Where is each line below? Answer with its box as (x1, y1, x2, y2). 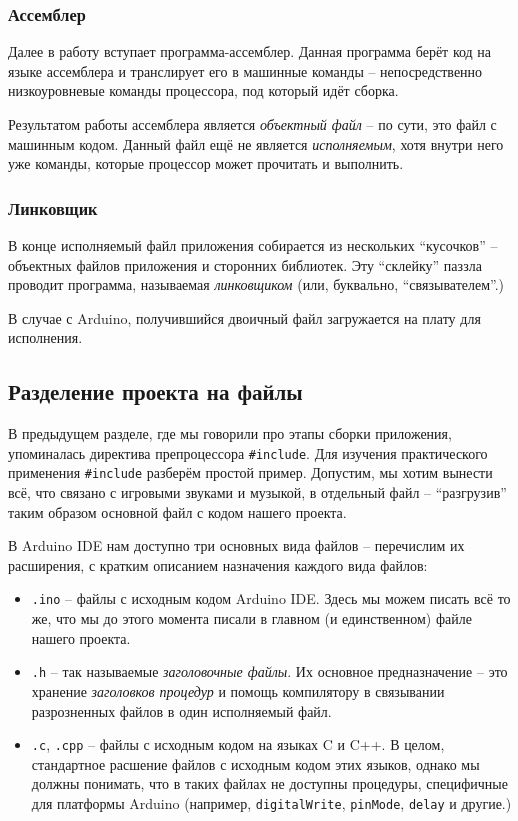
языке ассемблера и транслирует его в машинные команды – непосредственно (8, 60, 483, 81)
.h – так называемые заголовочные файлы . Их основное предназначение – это (31, 661, 508, 682)
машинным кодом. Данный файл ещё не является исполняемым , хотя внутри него (8, 133, 504, 154)
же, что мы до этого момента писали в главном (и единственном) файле (31, 608, 472, 629)
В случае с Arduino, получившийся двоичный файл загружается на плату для (8, 307, 481, 328)
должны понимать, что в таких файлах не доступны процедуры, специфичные (31, 773, 508, 794)
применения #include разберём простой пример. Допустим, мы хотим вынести (8, 462, 493, 483)
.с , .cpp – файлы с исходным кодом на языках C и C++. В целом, (31, 734, 445, 755)
